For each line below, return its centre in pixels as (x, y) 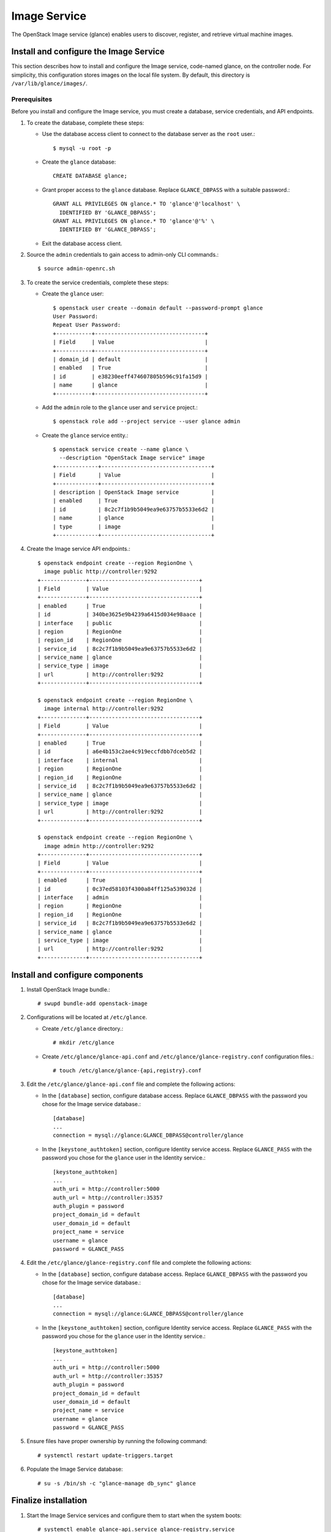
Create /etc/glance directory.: (83, 1028)
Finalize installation (49, 1500)
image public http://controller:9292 (101, 572)
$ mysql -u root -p (82, 148)
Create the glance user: (73, 294)
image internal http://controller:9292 (104, 709)
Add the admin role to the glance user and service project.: (120, 407)
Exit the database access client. (82, 243)
